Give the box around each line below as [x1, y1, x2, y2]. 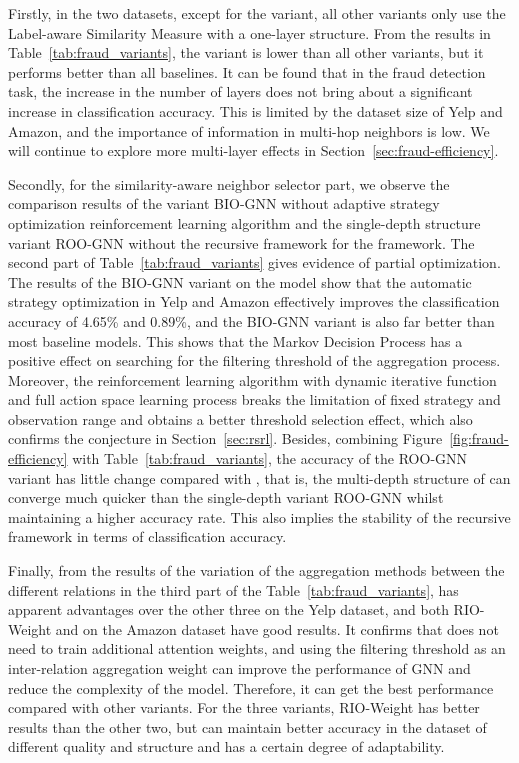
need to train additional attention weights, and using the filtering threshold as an [8, 638, 506, 659]
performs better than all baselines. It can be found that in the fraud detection [8, 61, 486, 82]
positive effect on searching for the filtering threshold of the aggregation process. [8, 350, 501, 371]
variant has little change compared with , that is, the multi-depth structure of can [8, 467, 511, 488]
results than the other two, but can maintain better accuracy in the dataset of [8, 716, 487, 737]
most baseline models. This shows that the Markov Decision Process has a [8, 330, 463, 351]
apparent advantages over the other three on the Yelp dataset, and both [8, 599, 449, 620]
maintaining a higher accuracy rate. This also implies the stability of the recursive [8, 506, 511, 527]
